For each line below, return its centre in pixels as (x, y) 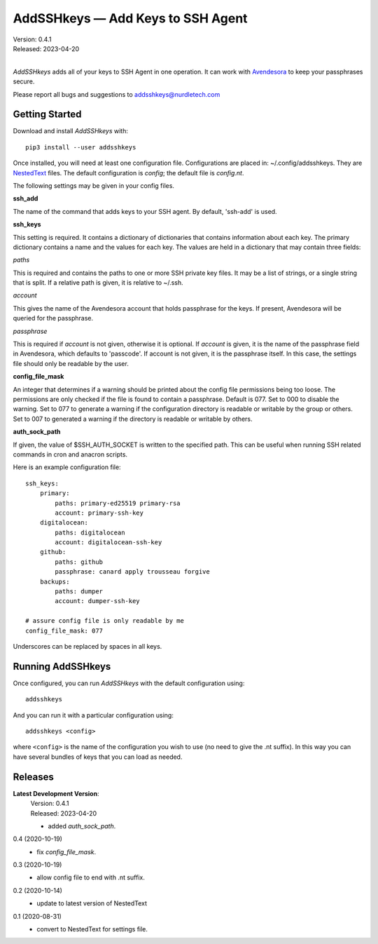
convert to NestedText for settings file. (92, 929)
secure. (24, 81)
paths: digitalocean (90, 532)
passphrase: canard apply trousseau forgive (132, 572)
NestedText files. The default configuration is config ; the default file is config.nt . (128, 173)
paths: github (79, 562)
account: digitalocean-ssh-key (108, 542)
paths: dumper (79, 592)
